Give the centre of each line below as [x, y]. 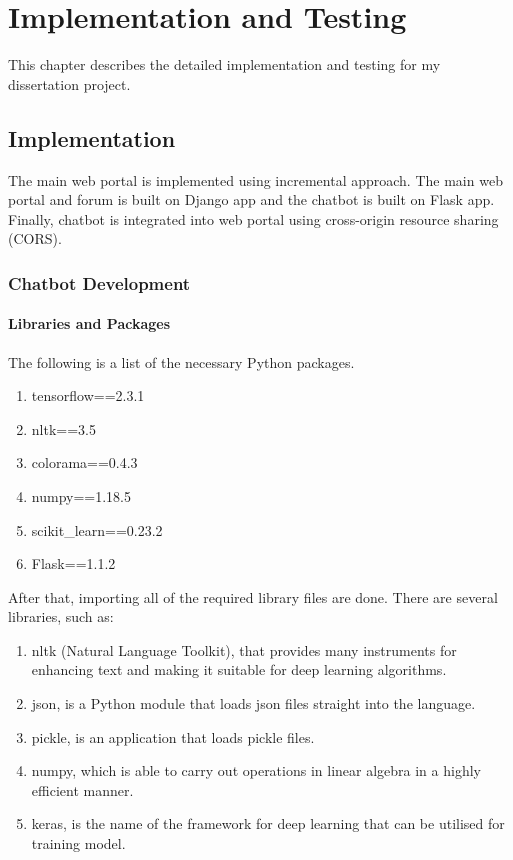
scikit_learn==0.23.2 [97, 529]
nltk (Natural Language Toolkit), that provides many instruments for [244, 649]
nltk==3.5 [63, 428]
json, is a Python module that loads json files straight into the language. [253, 703]
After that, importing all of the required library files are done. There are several [253, 596]
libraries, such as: [61, 616]
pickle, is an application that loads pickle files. [173, 736]
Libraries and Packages [89, 323]
